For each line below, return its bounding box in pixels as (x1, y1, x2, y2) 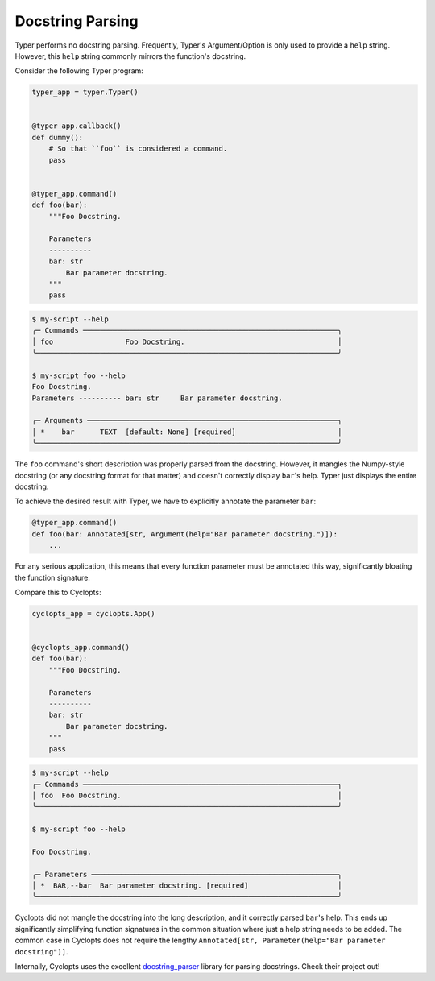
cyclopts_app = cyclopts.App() (31, 609, 156, 618)
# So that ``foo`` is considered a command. (48, 144, 228, 153)
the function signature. (14, 573, 90, 582)
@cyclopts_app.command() (31, 643, 130, 652)
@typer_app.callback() (31, 122, 122, 130)
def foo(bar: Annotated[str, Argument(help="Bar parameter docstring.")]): (31, 529, 338, 539)
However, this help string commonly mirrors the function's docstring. (14, 51, 246, 60)
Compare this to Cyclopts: (14, 587, 101, 597)
